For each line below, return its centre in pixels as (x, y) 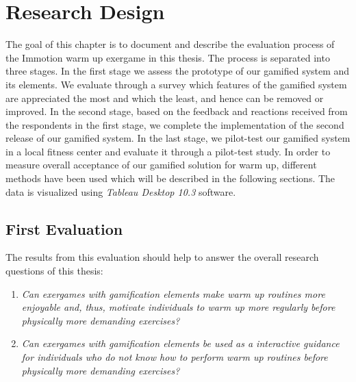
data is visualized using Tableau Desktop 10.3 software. (121, 191)
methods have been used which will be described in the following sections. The (170, 178)
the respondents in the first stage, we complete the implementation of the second (175, 124)
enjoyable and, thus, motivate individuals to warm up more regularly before (178, 307)
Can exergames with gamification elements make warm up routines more (173, 293)
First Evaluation (64, 228)
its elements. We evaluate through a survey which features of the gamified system (176, 84)
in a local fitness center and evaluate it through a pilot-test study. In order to (168, 151)
